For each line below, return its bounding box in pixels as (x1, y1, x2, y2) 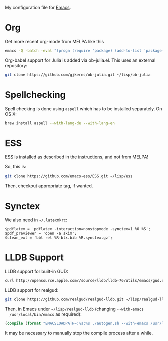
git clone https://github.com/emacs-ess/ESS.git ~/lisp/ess (5, 174, 133, 179)
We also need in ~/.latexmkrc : (5, 217, 67, 223)
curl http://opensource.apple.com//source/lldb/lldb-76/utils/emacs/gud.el (5, 278, 166, 283)
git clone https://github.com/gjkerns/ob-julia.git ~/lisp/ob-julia (5, 72, 151, 77)
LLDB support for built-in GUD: (5, 268, 68, 275)
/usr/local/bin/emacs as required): (9, 311, 82, 317)
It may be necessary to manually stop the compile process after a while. (5, 330, 153, 336)
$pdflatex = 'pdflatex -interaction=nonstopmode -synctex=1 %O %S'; (5, 227, 151, 232)
